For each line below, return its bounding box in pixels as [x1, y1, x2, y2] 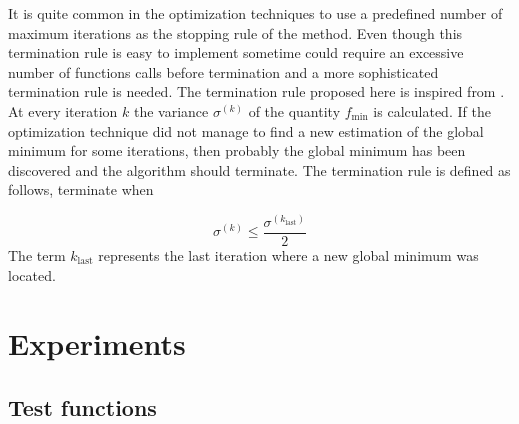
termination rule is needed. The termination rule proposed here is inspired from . [8, 81, 505, 102]
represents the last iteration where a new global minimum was [98, 245, 479, 266]
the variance [133, 100, 209, 121]
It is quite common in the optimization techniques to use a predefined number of [8, 3, 503, 23]
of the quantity [248, 100, 341, 121]
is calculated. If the [373, 100, 491, 121]
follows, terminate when [8, 179, 154, 200]
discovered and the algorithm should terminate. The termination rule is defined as [8, 159, 511, 180]
